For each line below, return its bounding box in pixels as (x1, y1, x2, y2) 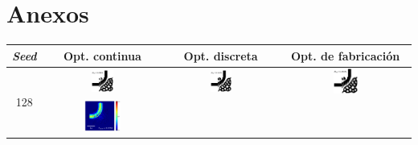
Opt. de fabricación (290, 47, 400, 64)
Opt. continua (63, 47, 141, 64)
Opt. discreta (183, 47, 258, 64)
